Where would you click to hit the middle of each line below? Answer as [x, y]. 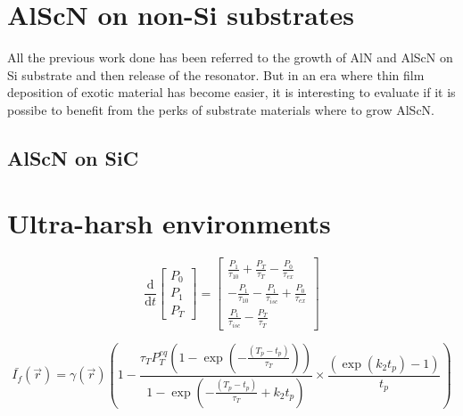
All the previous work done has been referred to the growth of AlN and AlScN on [230, 57]
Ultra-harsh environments [169, 223]
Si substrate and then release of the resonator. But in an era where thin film [216, 74]
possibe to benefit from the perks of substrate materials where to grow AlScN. [221, 109]
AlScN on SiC [73, 157]
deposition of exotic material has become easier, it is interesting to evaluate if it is [231, 92]
